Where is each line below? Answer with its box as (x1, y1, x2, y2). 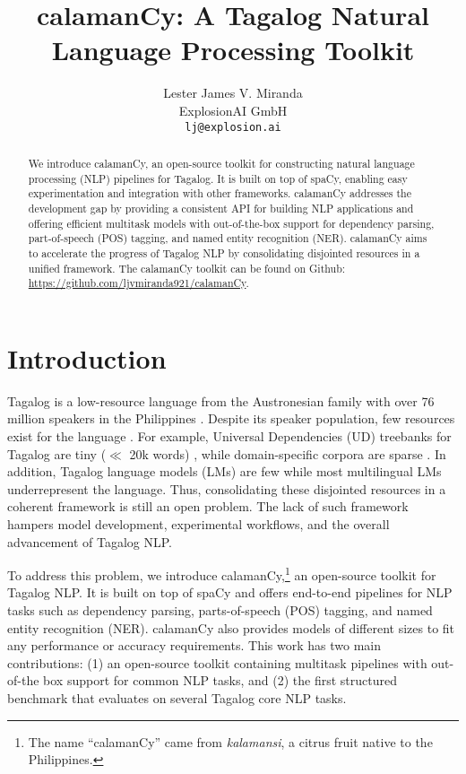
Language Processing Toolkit (51, 31, 415, 68)
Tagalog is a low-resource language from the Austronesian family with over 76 (7, 391, 435, 410)
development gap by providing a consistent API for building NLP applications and (28, 200, 414, 215)
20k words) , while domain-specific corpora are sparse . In (129, 444, 446, 463)
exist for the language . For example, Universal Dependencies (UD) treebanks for (7, 426, 452, 445)
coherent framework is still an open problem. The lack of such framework (7, 497, 409, 516)
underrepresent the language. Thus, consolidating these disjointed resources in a (7, 479, 446, 498)
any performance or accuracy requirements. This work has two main (7, 636, 381, 655)
